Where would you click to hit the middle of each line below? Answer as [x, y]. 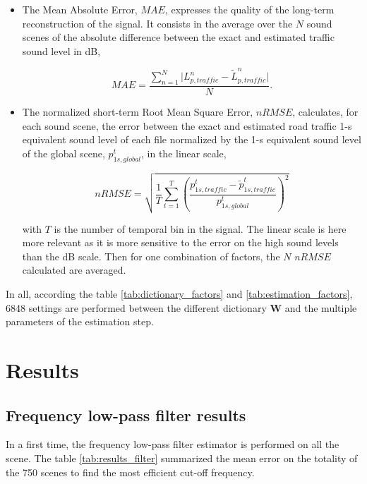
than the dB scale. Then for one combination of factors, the [151, 256]
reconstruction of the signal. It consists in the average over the [157, 23]
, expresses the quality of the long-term [249, 9]
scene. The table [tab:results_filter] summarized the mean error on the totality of [182, 458]
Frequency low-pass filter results [126, 415]
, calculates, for [325, 111]
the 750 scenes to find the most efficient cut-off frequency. [130, 472]
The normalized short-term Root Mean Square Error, [138, 111]
